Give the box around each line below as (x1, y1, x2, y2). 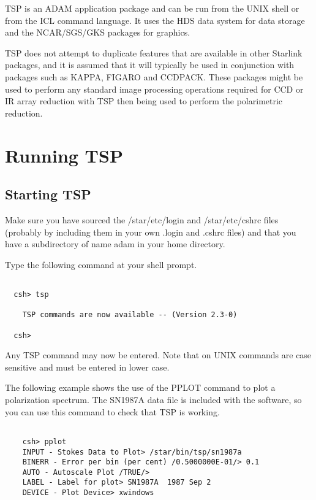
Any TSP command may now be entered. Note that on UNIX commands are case (5, 348, 312, 361)
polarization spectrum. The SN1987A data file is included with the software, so (5, 393, 302, 406)
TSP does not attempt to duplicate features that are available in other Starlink (5, 46, 303, 59)
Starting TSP (5, 185, 91, 204)
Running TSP (5, 142, 123, 167)
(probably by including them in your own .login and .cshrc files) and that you (5, 225, 296, 238)
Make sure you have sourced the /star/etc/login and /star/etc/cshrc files (5, 213, 279, 226)
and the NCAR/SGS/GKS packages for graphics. (5, 26, 190, 39)
